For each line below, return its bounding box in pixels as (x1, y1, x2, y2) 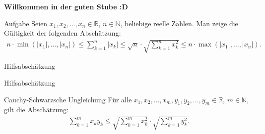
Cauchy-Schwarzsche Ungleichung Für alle (4, 94, 132, 104)
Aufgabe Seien (4, 18, 48, 28)
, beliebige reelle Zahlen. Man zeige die (120, 18, 238, 28)
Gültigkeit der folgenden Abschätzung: (4, 28, 121, 38)
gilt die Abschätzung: (4, 104, 68, 115)
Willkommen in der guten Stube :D (4, 1, 128, 11)
